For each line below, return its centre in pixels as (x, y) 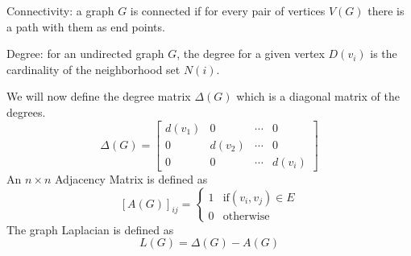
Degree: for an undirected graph (85, 54)
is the (384, 54)
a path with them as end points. (86, 26)
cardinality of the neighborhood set (93, 69)
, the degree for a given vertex (251, 54)
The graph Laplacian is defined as (90, 229)
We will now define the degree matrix (99, 96)
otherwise (246, 216)
